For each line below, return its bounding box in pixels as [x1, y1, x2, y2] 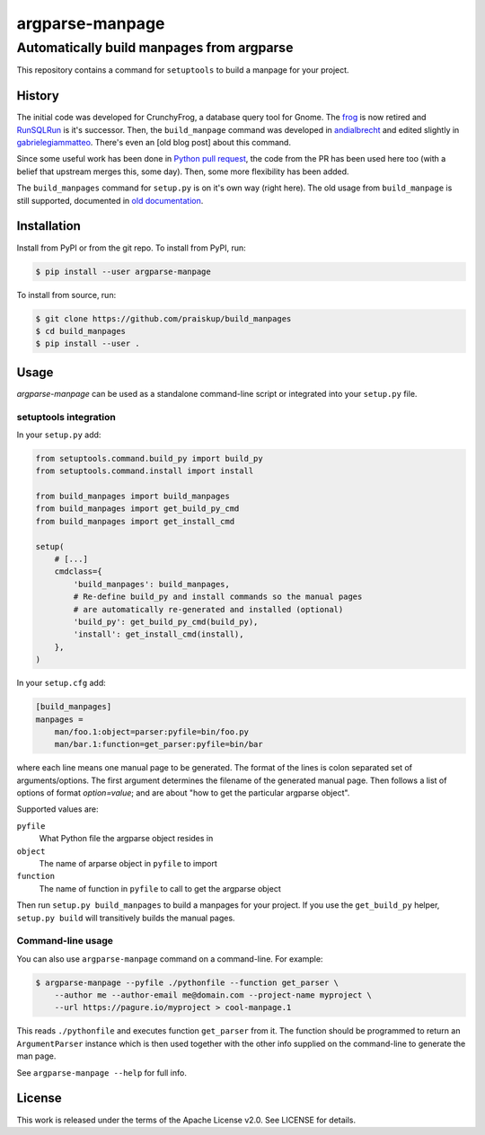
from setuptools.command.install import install [35, 466, 254, 476]
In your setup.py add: [16, 429, 101, 440]
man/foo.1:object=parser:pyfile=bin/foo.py [54, 726, 249, 736]
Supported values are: [16, 804, 99, 814]
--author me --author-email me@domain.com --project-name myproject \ [54, 990, 373, 1000]
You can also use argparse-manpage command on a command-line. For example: [16, 953, 323, 964]
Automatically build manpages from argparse [16, 40, 294, 56]
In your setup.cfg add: [16, 678, 107, 689]
